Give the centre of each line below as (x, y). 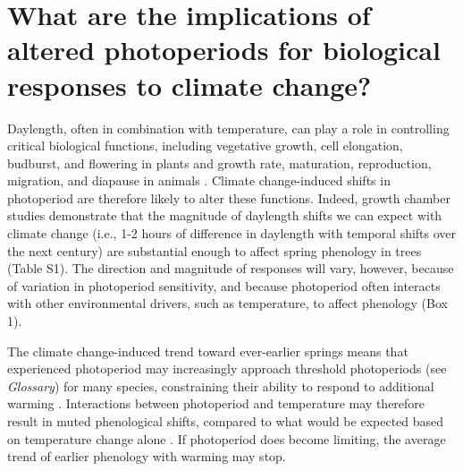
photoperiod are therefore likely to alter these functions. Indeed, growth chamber (229, 197)
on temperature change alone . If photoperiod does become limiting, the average (227, 438)
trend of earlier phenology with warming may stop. (147, 456)
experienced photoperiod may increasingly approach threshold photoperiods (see (227, 368)
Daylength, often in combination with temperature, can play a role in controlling (228, 128)
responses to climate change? (189, 85)
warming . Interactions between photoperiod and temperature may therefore (216, 403)
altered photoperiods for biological (224, 50)
